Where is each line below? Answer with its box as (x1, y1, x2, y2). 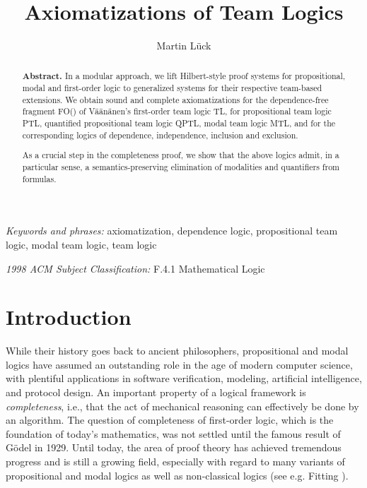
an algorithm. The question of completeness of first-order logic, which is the (6, 412, 334, 427)
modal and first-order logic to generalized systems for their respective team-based (22, 82, 322, 94)
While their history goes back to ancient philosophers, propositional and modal (6, 343, 349, 358)
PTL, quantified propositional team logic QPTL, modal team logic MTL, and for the (22, 117, 336, 129)
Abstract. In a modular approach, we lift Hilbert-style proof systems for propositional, (22, 69, 346, 82)
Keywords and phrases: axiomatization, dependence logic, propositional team (6, 223, 338, 238)
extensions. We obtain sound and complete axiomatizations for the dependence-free (22, 93, 329, 105)
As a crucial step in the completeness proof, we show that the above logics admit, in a (22, 149, 339, 161)
